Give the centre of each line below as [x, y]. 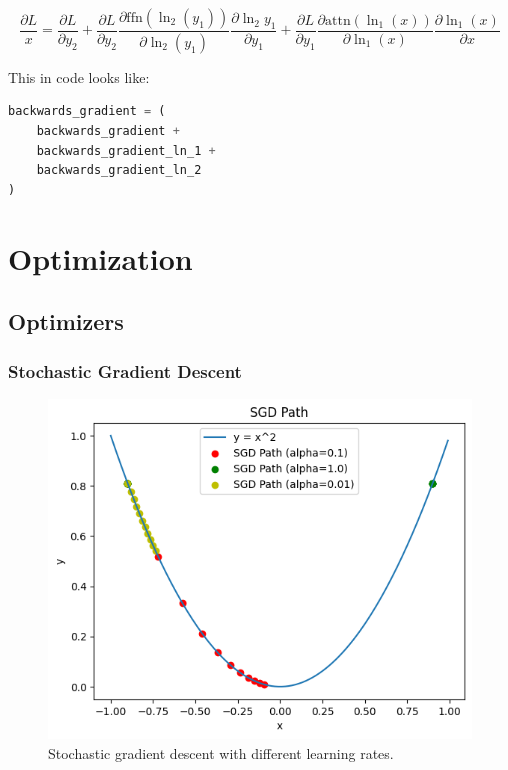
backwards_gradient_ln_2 [119, 170]
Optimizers [66, 321]
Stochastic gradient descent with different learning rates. [221, 752]
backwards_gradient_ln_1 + [126, 150]
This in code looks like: [79, 76]
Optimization [100, 257]
